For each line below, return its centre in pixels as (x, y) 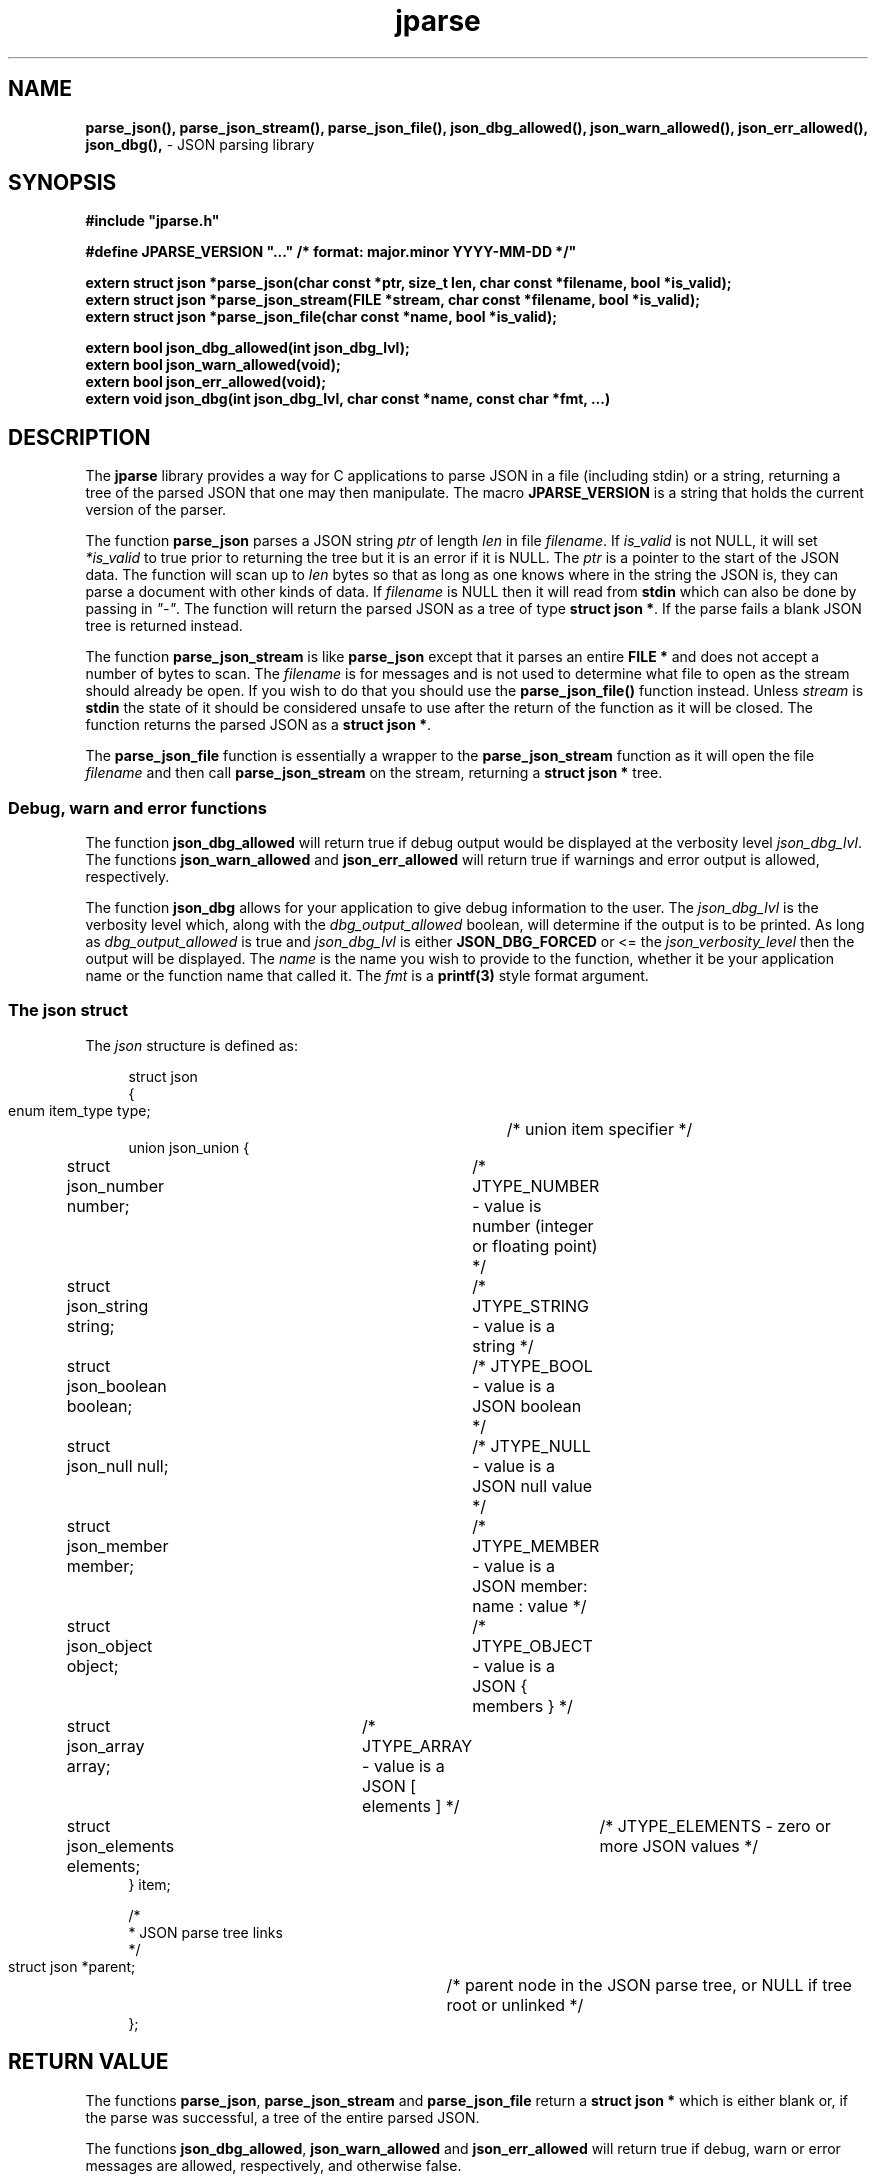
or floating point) (535, 1245)
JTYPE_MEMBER (536, 1545)
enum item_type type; (79, 1110)
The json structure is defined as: (191, 1045)
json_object (109, 1645)
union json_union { (189, 1147)
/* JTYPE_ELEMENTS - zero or (715, 1825)
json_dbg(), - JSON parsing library (200, 144)
